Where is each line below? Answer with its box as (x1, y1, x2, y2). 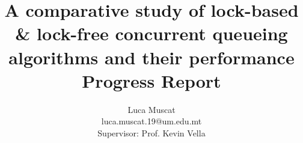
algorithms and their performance (8, 44, 295, 69)
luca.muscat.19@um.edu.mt (101, 115, 202, 127)
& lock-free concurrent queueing (15, 21, 288, 46)
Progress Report (82, 68, 221, 93)
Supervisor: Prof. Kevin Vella (97, 126, 206, 139)
